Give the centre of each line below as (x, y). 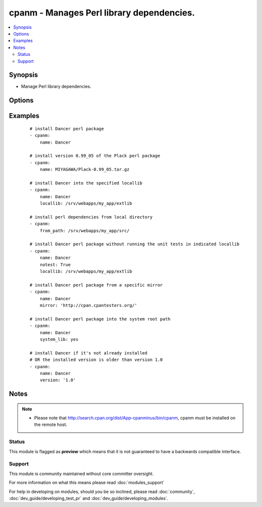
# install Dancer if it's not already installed (89, 353)
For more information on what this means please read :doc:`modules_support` (87, 483)
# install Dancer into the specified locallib (86, 183)
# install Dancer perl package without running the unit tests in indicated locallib (135, 244)
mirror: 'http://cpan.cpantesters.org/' (89, 305)
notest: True (55, 264)
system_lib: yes (59, 339)
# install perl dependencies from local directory (91, 217)
